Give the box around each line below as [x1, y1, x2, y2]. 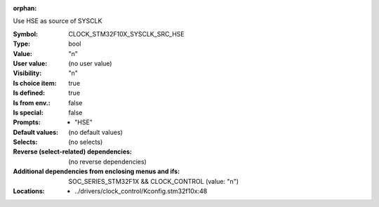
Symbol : [13, 29, 39, 38]
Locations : [13, 187, 45, 196]
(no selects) [68, 138, 103, 147]
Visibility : [13, 69, 42, 77]
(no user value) [68, 59, 112, 67]
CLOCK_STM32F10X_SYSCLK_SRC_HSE [68, 29, 185, 38]
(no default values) [68, 128, 123, 136]
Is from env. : [13, 98, 51, 107]
